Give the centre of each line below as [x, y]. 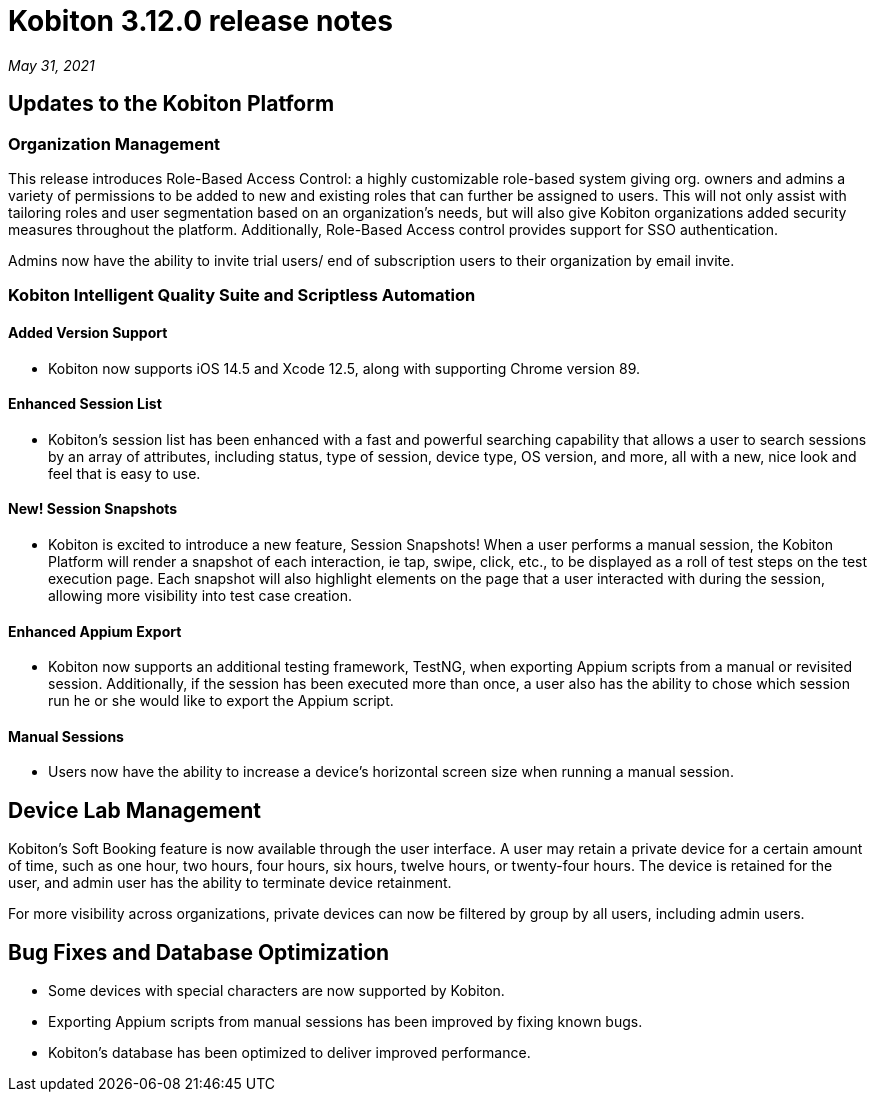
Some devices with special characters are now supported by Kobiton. [276, 991]
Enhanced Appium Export [95, 631]
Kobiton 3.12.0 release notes [200, 21]
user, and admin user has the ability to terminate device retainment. [230, 883]
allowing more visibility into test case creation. [200, 595]
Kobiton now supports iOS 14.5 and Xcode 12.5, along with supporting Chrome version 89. [344, 368]
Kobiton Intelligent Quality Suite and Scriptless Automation [242, 295]
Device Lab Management [134, 810]
